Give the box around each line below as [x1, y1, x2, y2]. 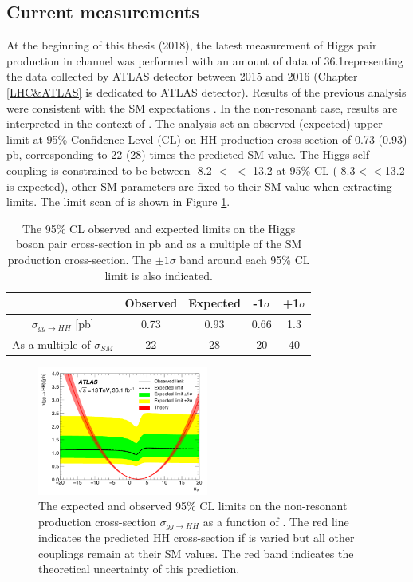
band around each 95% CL [179, 251, 310, 267]
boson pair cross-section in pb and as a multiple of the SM [16, 236, 302, 252]
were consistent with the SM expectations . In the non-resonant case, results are [6, 99, 398, 116]
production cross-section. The [7, 251, 152, 267]
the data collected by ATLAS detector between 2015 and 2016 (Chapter [6, 68, 358, 85]
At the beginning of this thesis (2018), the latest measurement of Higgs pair [6, 37, 377, 53]
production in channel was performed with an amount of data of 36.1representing [6, 52, 403, 69]
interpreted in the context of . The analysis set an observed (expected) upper [6, 115, 383, 132]
